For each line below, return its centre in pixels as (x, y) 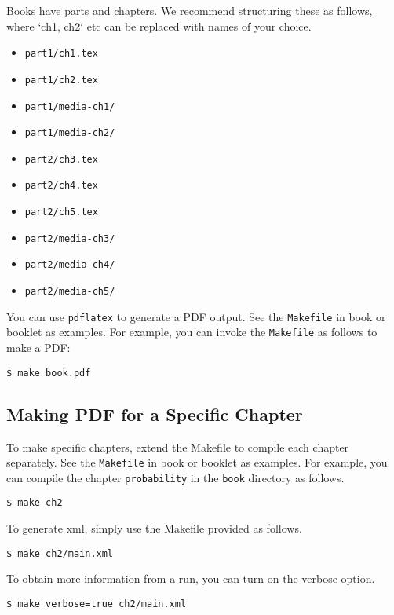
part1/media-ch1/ (70, 106)
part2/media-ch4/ (70, 265)
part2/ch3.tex (61, 159)
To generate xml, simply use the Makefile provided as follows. (154, 528)
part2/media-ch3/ (70, 238)
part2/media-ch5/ (70, 292)
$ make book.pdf (49, 373)
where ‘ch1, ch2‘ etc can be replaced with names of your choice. (159, 26)
